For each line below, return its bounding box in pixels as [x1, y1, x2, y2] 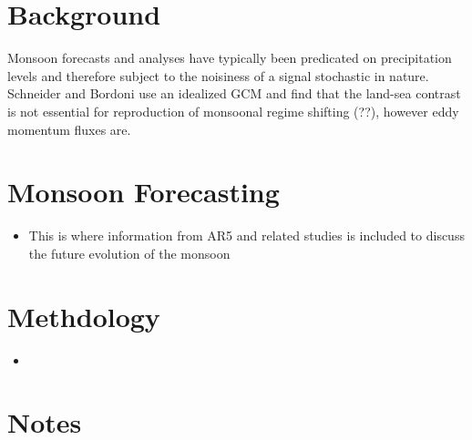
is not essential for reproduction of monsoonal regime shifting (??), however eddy [7, 101, 459, 120]
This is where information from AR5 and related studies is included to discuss [28, 226, 465, 245]
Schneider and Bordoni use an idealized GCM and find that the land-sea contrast [7, 84, 461, 103]
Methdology [7, 297, 160, 334]
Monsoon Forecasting [7, 173, 280, 210]
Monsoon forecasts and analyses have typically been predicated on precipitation [7, 48, 452, 67]
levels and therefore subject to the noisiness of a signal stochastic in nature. [7, 66, 429, 85]
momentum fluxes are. [7, 119, 131, 138]
